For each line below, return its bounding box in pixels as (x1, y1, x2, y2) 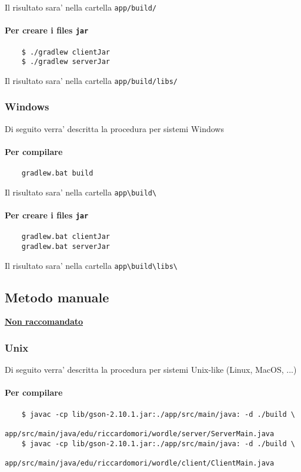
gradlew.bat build (21, 169, 93, 178)
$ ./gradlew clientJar (21, 48, 110, 56)
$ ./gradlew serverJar (21, 58, 110, 66)
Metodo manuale (5, 288, 109, 306)
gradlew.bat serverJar (21, 242, 110, 251)
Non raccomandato (5, 315, 83, 328)
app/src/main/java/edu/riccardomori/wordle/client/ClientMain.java (5, 458, 275, 467)
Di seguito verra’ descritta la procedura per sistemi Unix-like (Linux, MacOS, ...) (5, 363, 297, 376)
